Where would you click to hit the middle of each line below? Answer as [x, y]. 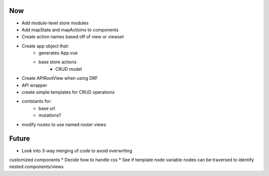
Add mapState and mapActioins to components [70, 29]
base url [47, 108]
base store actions [58, 62]
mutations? [50, 115]
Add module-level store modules [55, 23]
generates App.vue [58, 53]
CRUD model [69, 69]
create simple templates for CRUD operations [68, 92]
